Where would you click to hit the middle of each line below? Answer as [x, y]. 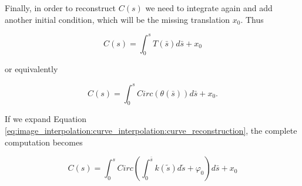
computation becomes [44, 142]
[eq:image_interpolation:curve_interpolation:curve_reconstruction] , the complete [151, 130]
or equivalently [31, 69]
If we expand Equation [46, 119]
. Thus [252, 19]
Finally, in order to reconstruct [61, 8]
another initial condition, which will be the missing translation [118, 19]
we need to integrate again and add [209, 8]
